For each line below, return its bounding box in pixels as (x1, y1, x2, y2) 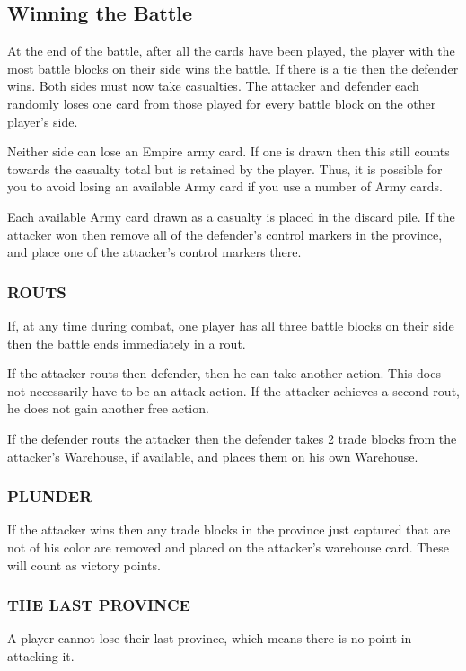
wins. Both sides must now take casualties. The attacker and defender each (7, 76, 419, 95)
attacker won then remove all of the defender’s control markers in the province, (7, 225, 443, 243)
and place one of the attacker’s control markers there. (7, 243, 302, 261)
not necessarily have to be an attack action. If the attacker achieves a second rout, (7, 381, 460, 400)
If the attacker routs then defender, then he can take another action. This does (7, 364, 441, 383)
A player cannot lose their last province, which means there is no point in (7, 629, 412, 648)
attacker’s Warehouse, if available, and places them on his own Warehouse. (7, 446, 418, 465)
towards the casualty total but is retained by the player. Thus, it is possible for (7, 159, 443, 178)
